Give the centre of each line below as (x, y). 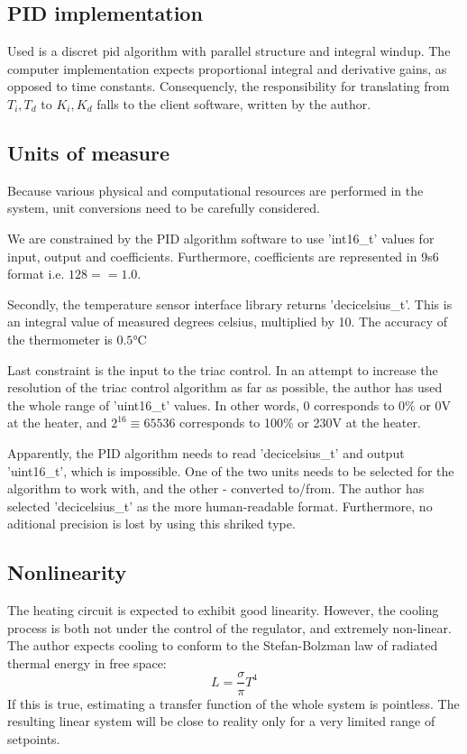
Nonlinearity (67, 572)
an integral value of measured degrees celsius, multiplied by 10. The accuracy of (228, 322)
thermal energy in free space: (87, 662)
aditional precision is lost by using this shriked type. (151, 524)
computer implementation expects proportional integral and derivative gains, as (227, 68)
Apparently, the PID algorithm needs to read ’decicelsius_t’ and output (206, 452)
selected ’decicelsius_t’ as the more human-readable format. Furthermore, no (220, 506)
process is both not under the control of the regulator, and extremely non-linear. (229, 627)
